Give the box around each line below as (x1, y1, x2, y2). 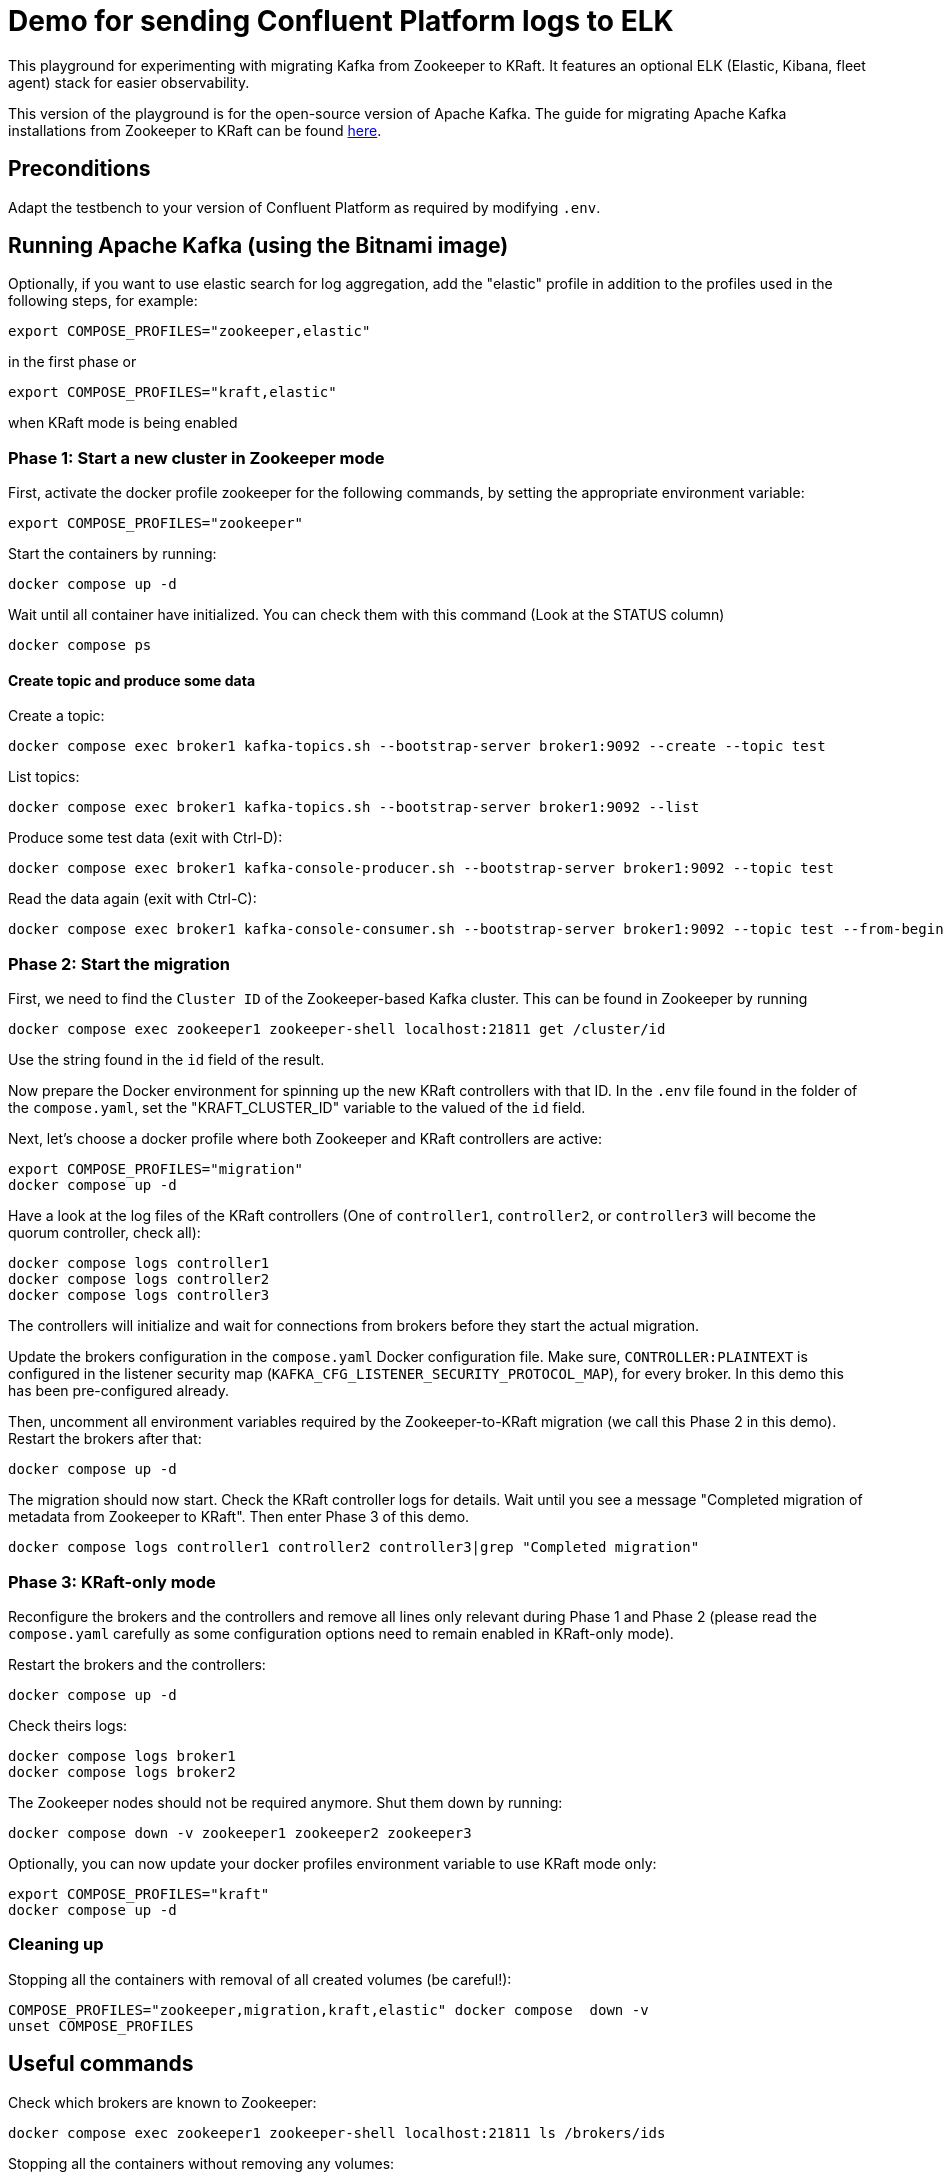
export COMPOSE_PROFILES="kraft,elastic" (8, 384, 337, 401)
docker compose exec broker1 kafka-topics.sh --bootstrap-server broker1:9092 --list (8, 799, 700, 816)
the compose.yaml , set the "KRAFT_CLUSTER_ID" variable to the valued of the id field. (8, 1099, 586, 1117)
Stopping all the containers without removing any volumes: (8, 2154, 395, 2172)
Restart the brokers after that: (8, 1430, 202, 1448)
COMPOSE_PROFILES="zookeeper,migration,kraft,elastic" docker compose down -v (8, 2001, 649, 2018)
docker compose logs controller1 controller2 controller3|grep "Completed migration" (8, 1539, 700, 1556)
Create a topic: (8, 707, 105, 725)
